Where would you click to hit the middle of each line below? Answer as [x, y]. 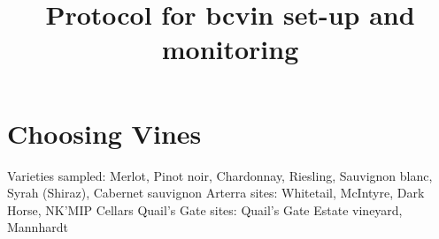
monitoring [230, 49]
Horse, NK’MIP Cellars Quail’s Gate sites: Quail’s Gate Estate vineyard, [205, 209]
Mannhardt [38, 227]
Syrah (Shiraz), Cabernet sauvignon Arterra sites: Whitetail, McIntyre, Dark [216, 193]
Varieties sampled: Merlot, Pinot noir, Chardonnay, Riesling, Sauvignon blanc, [220, 175]
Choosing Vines [104, 133]
